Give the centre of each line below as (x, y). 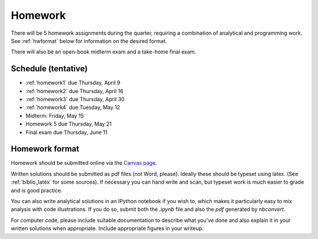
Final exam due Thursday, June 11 (67, 132)
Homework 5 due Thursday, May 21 (69, 124)
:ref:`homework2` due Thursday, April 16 (74, 91)
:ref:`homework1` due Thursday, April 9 (73, 83)
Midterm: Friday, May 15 (55, 115)
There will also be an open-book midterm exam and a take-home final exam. (104, 52)
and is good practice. (37, 190)
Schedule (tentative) (49, 69)
